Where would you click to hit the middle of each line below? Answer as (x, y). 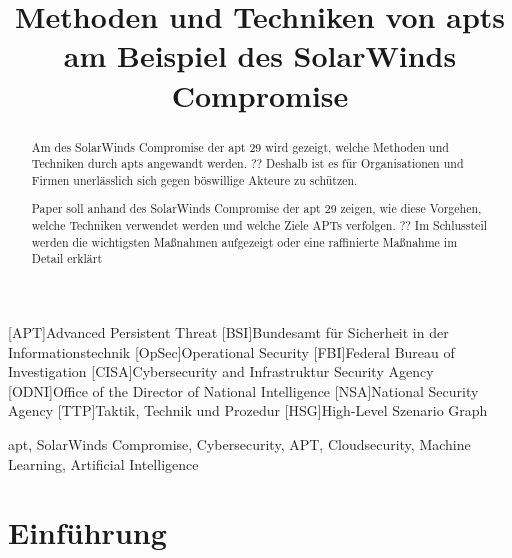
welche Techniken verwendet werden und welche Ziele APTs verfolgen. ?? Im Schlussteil (259, 225)
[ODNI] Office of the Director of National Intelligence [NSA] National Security (243, 390)
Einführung (87, 532)
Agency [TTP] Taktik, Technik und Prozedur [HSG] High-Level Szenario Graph (248, 410)
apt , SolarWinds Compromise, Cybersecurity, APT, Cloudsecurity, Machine (239, 444)
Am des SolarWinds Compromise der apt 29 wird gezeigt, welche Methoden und (240, 146)
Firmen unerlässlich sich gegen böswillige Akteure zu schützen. (194, 179)
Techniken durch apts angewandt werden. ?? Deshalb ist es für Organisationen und (247, 163)
